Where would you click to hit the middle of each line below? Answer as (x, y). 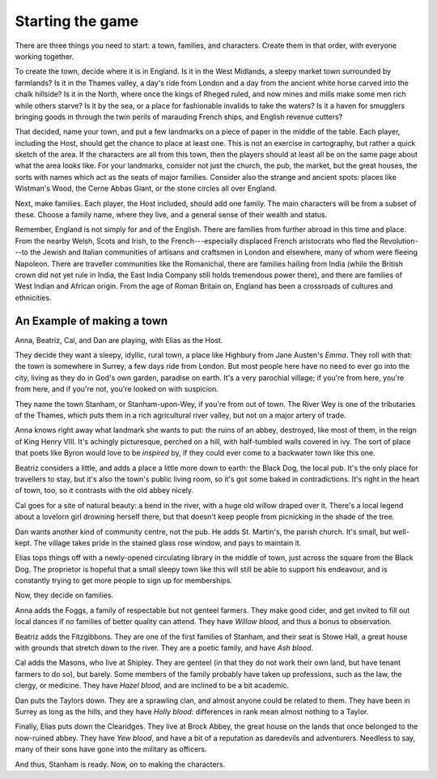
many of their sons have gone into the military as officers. (111, 749)
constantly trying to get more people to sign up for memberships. (124, 580)
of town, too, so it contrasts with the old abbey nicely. (104, 490)
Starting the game (77, 21)
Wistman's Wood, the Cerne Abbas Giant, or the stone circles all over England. (146, 188)
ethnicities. (33, 297)
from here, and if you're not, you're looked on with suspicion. (117, 389)
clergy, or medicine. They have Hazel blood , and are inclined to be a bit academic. (152, 686)
